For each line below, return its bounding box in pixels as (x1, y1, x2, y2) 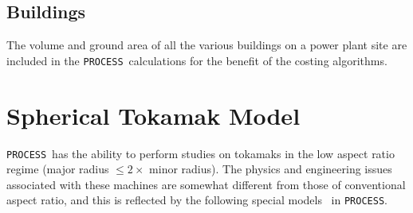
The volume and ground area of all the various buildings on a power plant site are (6, 37, 407, 53)
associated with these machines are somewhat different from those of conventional (6, 176, 406, 192)
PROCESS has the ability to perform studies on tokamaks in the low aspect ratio (6, 145, 395, 161)
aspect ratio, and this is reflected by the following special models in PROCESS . (6, 192, 387, 208)
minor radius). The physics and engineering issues (149, 161, 392, 177)
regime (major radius (6, 161, 109, 177)
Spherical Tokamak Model (6, 99, 301, 131)
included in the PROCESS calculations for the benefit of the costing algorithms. (6, 52, 387, 68)
